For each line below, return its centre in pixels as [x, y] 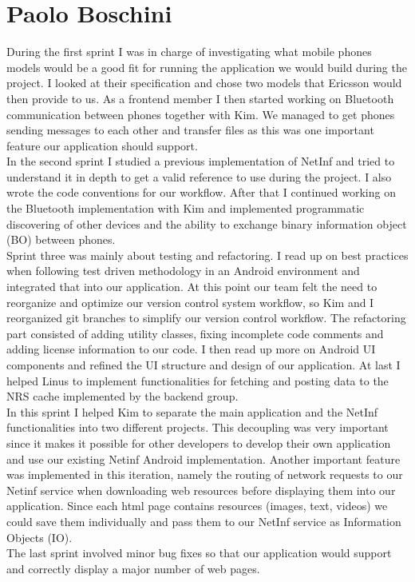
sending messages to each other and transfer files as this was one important [190, 130]
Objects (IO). [40, 537]
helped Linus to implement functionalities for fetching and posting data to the [198, 380]
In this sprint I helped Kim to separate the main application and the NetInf [192, 411]
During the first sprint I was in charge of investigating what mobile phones [189, 52]
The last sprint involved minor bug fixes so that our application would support [199, 553]
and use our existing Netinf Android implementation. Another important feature [204, 458]
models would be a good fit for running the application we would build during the [207, 67]
